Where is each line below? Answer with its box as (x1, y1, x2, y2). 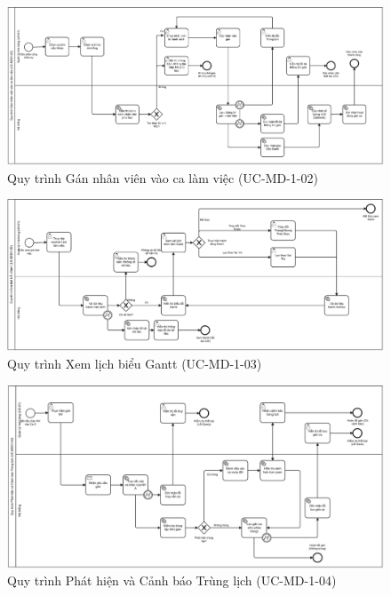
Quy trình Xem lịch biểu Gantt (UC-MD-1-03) (7, 354, 262, 372)
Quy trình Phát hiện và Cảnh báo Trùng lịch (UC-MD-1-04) (7, 571, 337, 590)
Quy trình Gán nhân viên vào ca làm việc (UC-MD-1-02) (7, 168, 318, 187)
